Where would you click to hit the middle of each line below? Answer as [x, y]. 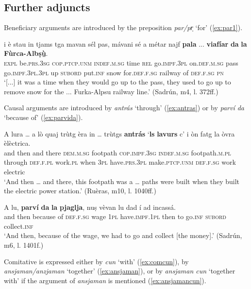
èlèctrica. [17, 143]
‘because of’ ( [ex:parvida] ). [43, 117]
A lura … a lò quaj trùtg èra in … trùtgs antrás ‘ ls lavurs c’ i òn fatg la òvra [119, 133]
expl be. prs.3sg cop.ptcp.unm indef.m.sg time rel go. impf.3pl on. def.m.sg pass [121, 62]
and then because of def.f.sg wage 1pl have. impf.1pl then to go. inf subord [115, 216]
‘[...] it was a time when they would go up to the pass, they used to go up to [117, 82]
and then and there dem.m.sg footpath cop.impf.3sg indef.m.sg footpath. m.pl [117, 152]
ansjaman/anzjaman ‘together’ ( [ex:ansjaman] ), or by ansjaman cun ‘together [120, 271]
